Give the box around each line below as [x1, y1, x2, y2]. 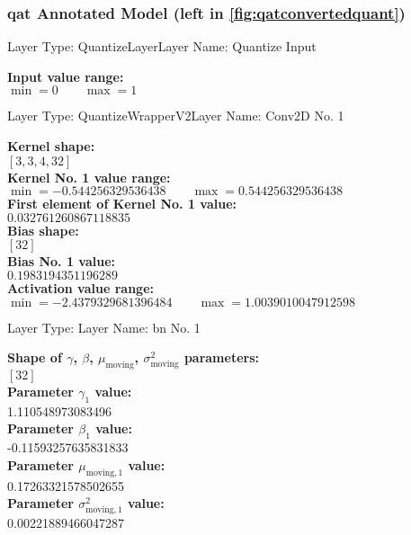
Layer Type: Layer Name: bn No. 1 [7, 317, 201, 336]
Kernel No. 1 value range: [7, 167, 171, 186]
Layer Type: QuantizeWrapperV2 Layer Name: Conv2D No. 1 [7, 106, 344, 125]
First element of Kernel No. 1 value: [7, 194, 237, 213]
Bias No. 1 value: [7, 252, 116, 271]
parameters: [183, 348, 259, 367]
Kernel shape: [7, 137, 95, 155]
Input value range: [7, 67, 124, 85]
